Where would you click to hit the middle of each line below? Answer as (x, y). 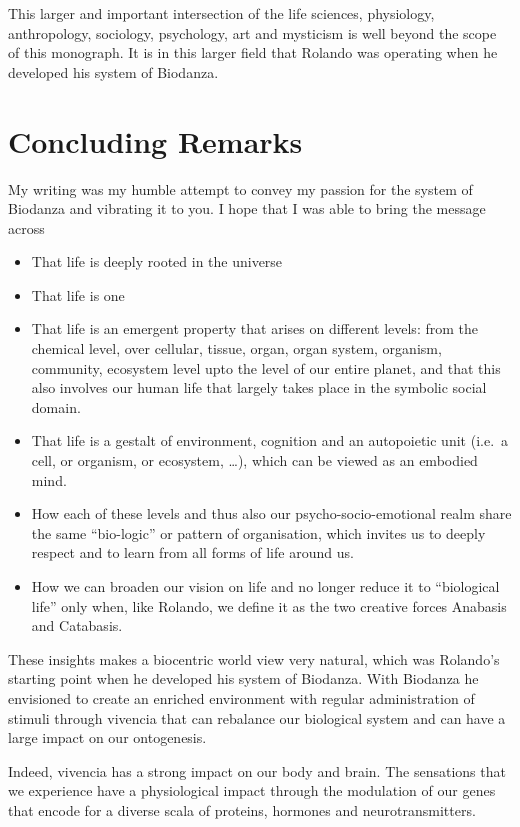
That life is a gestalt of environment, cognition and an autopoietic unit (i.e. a (270, 440)
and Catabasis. (77, 625)
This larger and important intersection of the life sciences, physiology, (221, 13)
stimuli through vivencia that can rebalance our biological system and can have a (257, 717)
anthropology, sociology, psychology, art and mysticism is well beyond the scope (252, 32)
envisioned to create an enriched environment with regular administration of (241, 697)
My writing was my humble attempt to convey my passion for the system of (240, 188)
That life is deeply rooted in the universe (157, 261)
